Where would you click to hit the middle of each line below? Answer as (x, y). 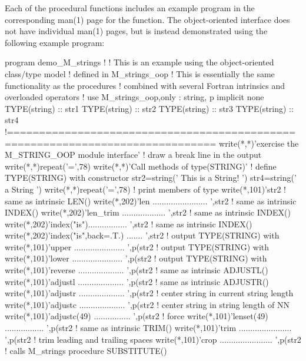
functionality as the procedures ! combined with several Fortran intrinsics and (145, 85)
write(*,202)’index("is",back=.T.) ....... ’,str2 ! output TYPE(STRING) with (142, 235)
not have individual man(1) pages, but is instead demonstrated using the (136, 31)
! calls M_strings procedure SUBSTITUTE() (86, 351)
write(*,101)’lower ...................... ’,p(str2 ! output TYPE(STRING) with (136, 258)
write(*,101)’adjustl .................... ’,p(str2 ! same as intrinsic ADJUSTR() (137, 281)
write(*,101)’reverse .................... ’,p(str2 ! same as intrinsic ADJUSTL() (137, 270)
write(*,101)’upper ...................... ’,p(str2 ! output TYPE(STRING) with (137, 246)
